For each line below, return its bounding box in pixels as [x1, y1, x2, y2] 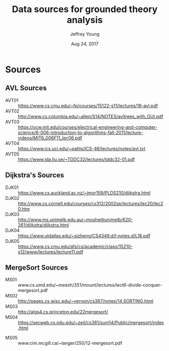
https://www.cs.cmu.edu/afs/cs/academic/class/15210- [18, 243, 133, 249]
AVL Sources [5, 84, 47, 92]
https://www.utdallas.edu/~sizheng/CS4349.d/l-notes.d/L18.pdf [18, 232, 150, 238]
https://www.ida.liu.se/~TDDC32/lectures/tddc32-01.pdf [18, 156, 135, 162]
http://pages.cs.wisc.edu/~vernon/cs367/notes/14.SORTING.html [18, 298, 154, 304]
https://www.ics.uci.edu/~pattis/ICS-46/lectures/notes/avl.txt [18, 145, 145, 152]
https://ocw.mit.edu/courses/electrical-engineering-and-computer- [18, 124, 158, 130]
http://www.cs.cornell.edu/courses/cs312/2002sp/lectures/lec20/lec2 [18, 200, 163, 207]
